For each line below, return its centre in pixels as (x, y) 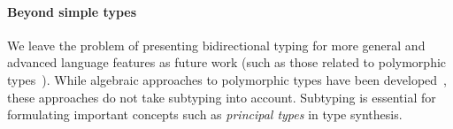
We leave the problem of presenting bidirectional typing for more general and (216, 45)
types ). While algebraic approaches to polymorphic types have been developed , (227, 79)
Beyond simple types (72, 11)
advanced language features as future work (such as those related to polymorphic (227, 62)
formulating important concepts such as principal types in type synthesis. (205, 114)
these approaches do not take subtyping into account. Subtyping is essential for (222, 97)
